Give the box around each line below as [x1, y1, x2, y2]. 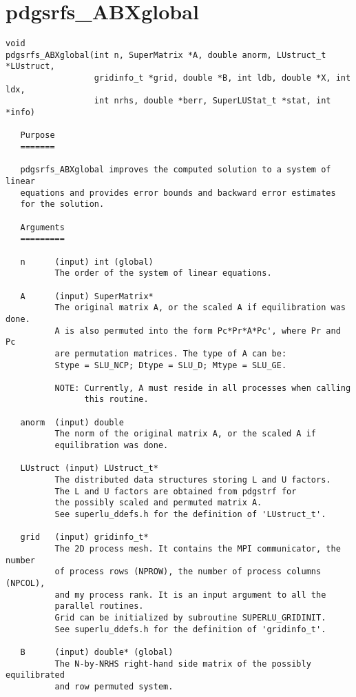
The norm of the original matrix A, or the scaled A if [54, 429, 317, 439]
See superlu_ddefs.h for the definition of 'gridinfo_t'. [54, 624, 326, 634]
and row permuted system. [54, 681, 174, 691]
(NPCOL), [6, 578, 45, 588]
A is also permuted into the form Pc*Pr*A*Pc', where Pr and [54, 325, 341, 336]
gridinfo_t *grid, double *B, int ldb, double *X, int [94, 73, 351, 83]
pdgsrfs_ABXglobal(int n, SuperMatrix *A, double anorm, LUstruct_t [6, 50, 326, 60]
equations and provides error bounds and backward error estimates [20, 188, 336, 198]
